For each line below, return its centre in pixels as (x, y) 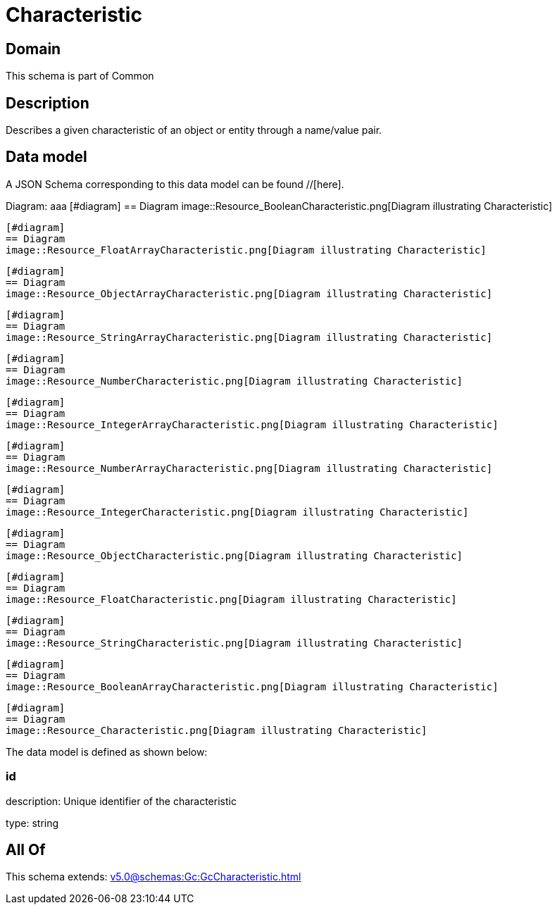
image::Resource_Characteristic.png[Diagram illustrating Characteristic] (217, 730)
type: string (32, 823)
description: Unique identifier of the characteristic (121, 801)
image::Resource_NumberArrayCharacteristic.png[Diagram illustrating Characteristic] (249, 468)
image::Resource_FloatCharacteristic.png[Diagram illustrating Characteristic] (231, 599)
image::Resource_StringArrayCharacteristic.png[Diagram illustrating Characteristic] (249, 337)
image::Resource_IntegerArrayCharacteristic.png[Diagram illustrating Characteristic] (252, 424)
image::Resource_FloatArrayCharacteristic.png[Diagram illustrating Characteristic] (246, 250)
